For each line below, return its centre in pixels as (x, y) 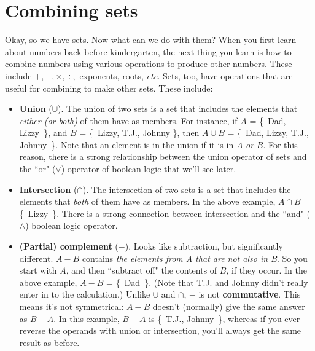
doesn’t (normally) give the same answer (229, 306)
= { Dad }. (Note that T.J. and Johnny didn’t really (207, 282)
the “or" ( (37, 169)
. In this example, (87, 318)
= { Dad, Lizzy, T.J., (268, 132)
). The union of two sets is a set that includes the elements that (178, 108)
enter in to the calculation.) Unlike (85, 294)
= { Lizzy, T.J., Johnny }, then (139, 132)
